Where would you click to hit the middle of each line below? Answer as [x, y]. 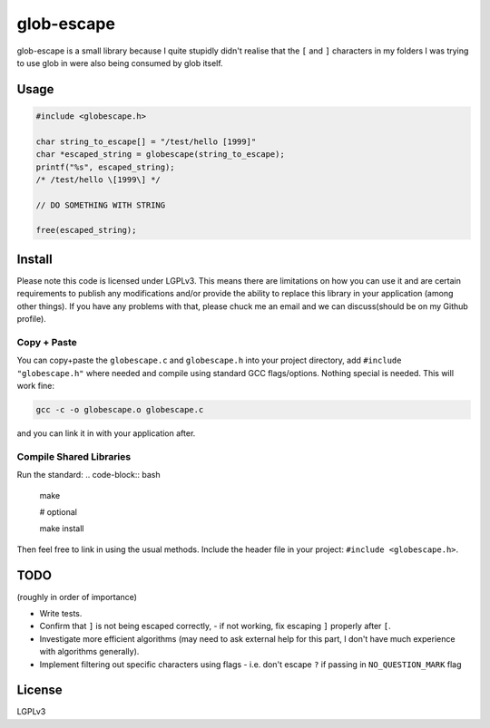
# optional [58, 511]
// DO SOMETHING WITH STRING [101, 205]
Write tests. [61, 614]
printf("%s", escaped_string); [106, 167]
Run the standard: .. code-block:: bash [88, 475]
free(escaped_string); [86, 230]
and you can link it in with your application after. [106, 433]
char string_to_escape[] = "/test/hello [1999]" [146, 141]
